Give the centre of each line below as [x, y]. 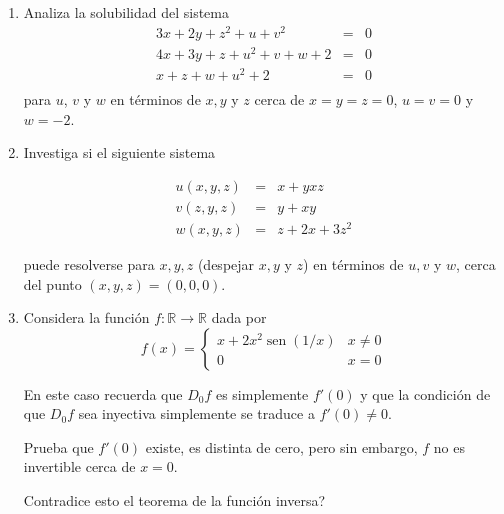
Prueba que [58, 446]
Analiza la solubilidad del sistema [126, 12]
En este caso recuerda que [103, 393]
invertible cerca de [79, 466]
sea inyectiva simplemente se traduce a [196, 413]
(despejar [226, 263]
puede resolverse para [89, 263]
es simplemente [262, 393]
